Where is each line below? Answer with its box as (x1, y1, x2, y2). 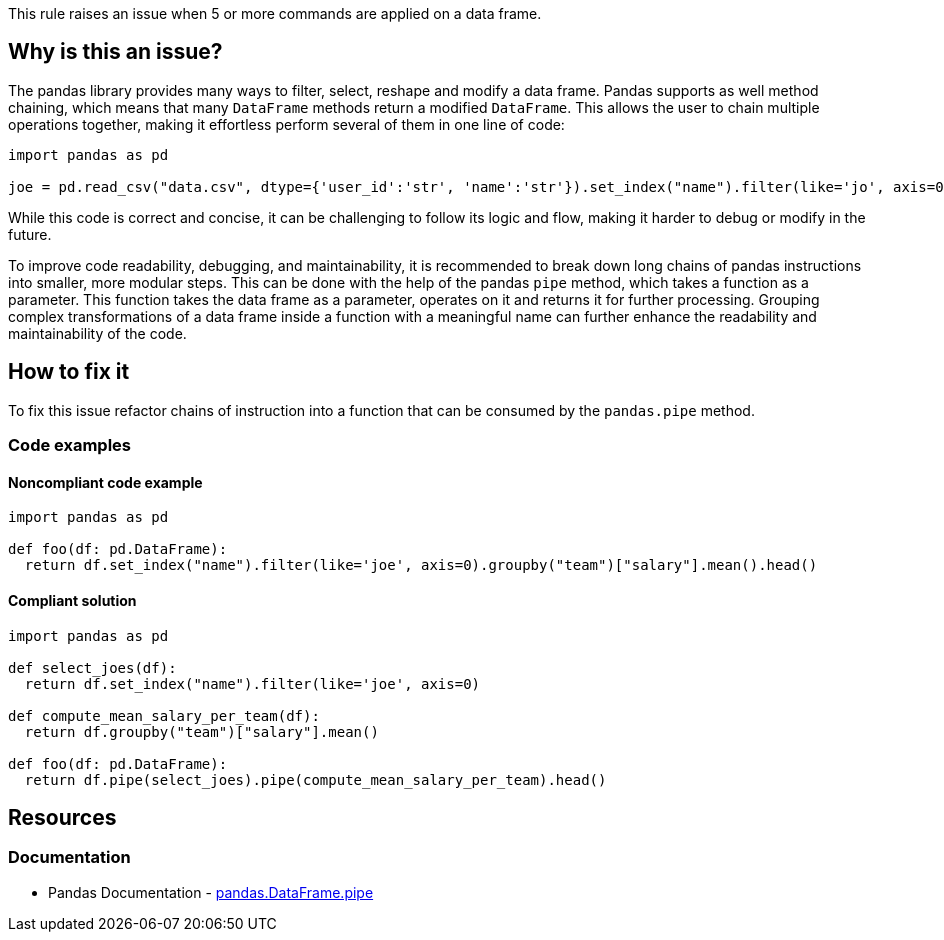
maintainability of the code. (8, 324, 187, 342)
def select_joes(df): (8, 659, 177, 676)
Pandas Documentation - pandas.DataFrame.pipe (48, 883, 374, 901)
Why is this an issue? (8, 39, 223, 65)
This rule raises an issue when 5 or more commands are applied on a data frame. (8, 5, 542, 22)
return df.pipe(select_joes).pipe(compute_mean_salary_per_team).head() (24, 771, 607, 788)
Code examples (8, 435, 132, 456)
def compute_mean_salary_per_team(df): (8, 707, 320, 724)
